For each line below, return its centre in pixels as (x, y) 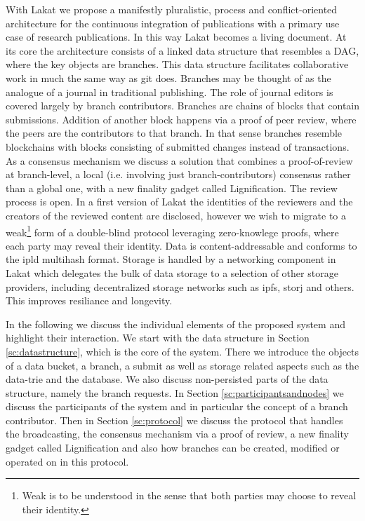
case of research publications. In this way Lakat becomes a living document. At (176, 37)
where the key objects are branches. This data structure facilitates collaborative (177, 64)
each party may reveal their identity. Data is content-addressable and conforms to (181, 245)
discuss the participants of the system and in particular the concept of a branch (177, 406)
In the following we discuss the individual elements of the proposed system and (175, 324)
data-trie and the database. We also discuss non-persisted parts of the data (167, 379)
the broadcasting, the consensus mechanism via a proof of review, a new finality (177, 434)
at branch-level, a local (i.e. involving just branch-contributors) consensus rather (178, 174)
